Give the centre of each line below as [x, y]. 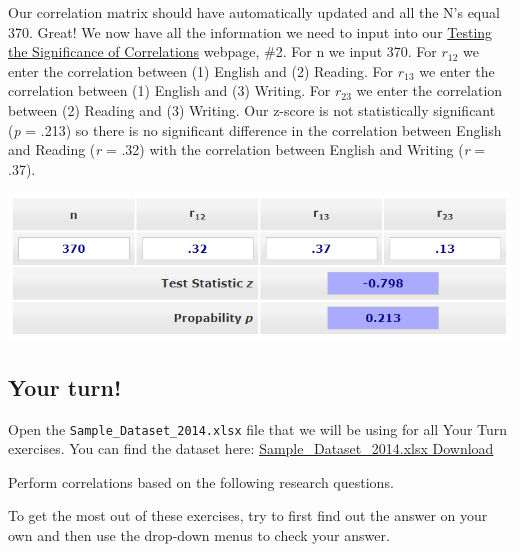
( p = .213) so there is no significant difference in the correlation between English [255, 129]
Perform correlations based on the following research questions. [201, 481]
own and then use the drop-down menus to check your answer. [199, 535]
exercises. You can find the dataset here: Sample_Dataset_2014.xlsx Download [251, 448]
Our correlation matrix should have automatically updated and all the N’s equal [254, 12]
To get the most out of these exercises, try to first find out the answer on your [248, 515]
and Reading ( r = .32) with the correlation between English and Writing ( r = [247, 149]
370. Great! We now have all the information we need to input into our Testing [250, 31]
